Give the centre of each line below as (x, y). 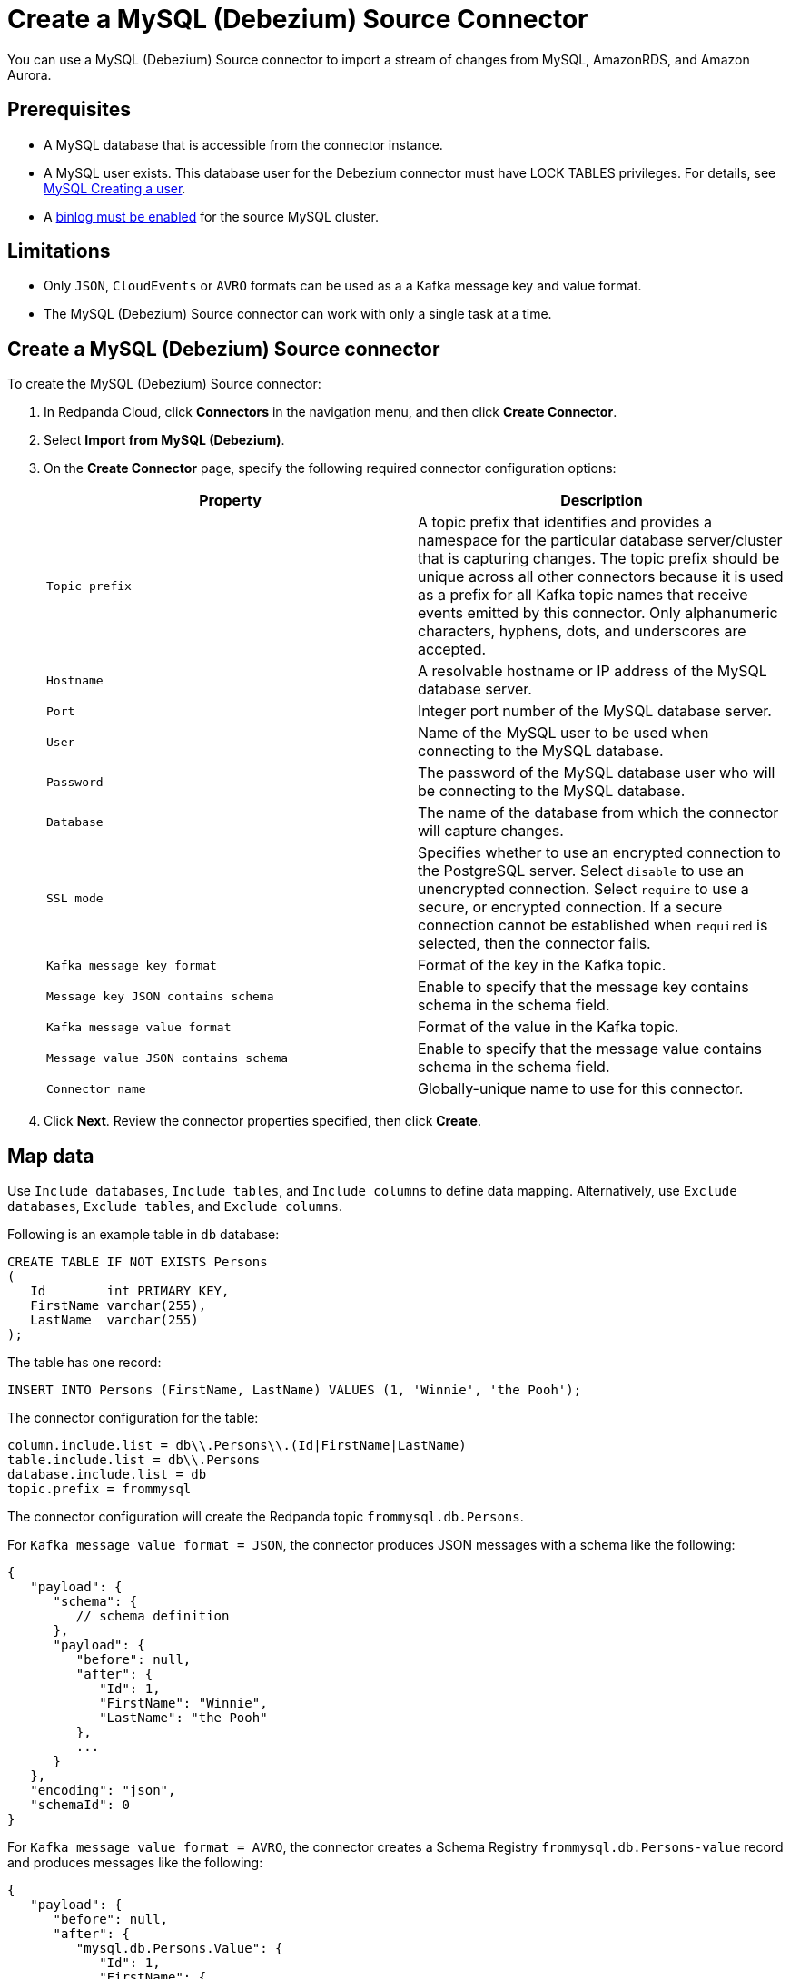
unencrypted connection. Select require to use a (583, 889)
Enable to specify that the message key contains (583, 987)
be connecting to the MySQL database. (552, 791)
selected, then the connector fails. (534, 944)
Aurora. (30, 74)
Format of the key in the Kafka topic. (542, 965)
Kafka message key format (132, 965)
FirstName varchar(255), (118, 1306)
